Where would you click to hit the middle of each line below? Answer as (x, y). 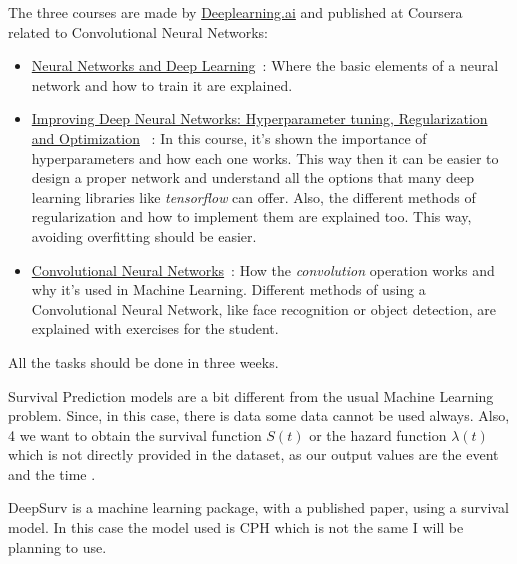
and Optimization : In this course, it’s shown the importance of (229, 137)
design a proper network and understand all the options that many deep (252, 177)
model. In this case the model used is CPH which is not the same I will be (236, 527)
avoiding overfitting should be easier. (144, 235)
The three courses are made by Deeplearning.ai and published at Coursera (235, 12)
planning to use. (57, 546)
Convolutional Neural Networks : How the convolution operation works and (263, 269)
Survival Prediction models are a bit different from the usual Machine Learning (251, 395)
